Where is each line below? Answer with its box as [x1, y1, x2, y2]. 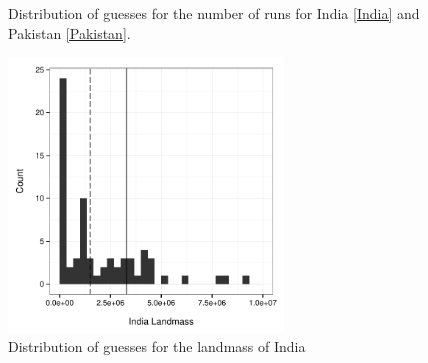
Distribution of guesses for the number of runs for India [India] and [8, 3, 420, 23]
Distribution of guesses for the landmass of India [8, 336, 306, 357]
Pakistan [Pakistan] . [8, 22, 131, 43]
